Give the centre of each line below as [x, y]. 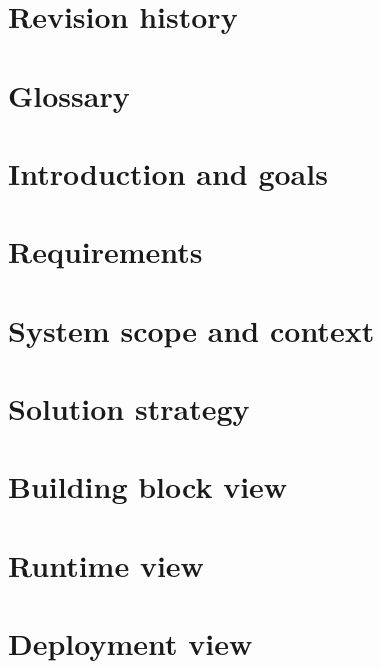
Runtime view [106, 564]
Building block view [148, 486]
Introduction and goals [168, 172]
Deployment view [130, 643]
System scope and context [191, 329]
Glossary [69, 94]
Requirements [105, 251]
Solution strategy [129, 408]
